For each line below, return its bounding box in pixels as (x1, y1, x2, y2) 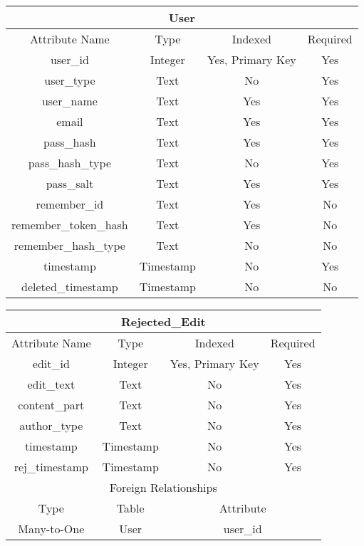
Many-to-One (18, 520, 85, 537)
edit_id (32, 355, 70, 372)
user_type (44, 72, 95, 88)
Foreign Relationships (109, 479, 217, 495)
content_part (18, 397, 85, 413)
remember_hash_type (14, 237, 125, 253)
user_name (41, 93, 98, 109)
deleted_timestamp (21, 278, 118, 295)
